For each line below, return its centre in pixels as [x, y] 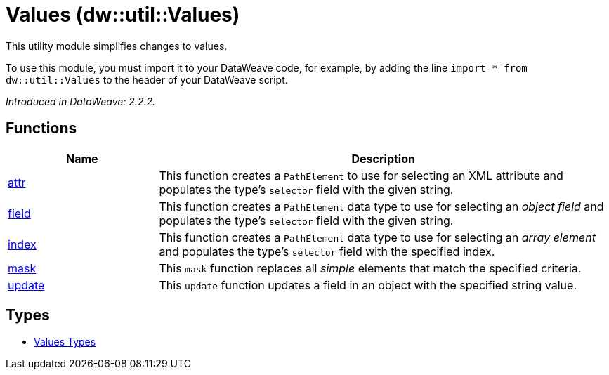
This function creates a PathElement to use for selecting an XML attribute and [361, 175]
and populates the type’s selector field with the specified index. [327, 251]
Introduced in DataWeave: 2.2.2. [81, 101]
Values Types [65, 342]
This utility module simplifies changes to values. [117, 46]
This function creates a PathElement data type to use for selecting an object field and [381, 206]
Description [383, 158]
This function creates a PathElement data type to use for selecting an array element [377, 237]
